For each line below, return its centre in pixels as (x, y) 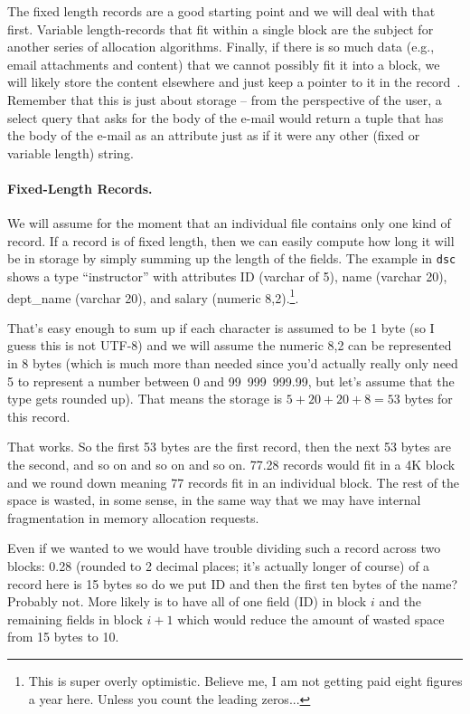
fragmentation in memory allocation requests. (133, 517)
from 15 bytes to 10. (63, 637)
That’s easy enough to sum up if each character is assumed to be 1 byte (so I (221, 327)
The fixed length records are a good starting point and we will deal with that (221, 11)
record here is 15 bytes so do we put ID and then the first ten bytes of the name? (233, 583)
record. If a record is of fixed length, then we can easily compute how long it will (231, 240)
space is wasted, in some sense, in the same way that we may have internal (214, 500)
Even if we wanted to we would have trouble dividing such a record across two (224, 548)
